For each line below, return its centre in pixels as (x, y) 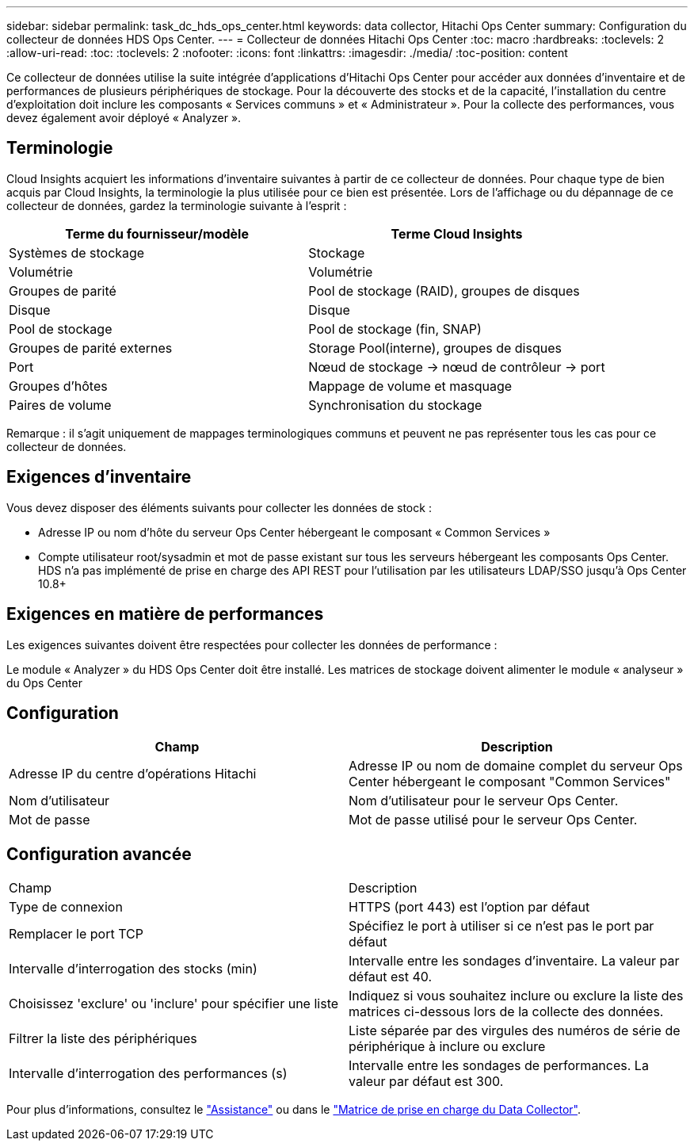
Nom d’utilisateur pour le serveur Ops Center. (484, 801)
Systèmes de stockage (77, 252)
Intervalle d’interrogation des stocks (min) (133, 969)
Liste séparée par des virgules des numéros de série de (515, 1031)
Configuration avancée (99, 854)
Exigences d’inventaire (99, 477)
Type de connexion (66, 907)
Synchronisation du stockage (395, 405)
